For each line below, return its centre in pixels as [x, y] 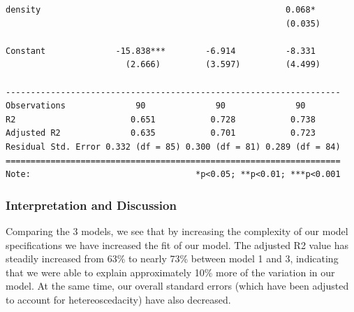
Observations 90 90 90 [156, 106]
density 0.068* [161, 10]
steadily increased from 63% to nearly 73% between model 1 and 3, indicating [172, 258]
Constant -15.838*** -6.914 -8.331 [161, 51]
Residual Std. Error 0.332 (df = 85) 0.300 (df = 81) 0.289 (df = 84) [173, 147]
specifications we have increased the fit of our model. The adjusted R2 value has [177, 244]
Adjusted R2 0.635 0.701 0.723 [161, 133]
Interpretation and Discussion [91, 205]
